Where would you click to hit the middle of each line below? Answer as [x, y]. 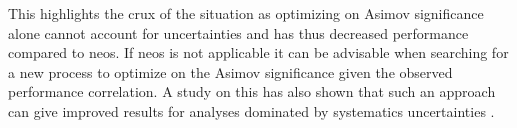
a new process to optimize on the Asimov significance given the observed [230, 71]
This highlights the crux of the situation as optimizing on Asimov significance [246, 13]
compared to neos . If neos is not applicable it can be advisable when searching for [258, 52]
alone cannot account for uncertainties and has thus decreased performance [238, 32]
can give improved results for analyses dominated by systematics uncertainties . [251, 110]
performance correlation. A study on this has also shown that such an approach [252, 91]
